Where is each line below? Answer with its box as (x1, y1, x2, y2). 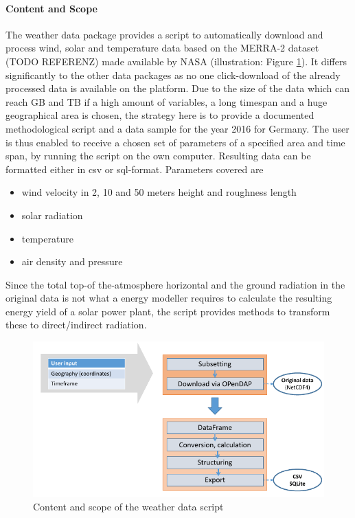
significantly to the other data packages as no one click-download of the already (5, 67, 341, 82)
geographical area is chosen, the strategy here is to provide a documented (5, 108, 314, 122)
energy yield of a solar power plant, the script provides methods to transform (5, 304, 330, 318)
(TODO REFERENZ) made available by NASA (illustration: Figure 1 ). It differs (5, 54, 347, 68)
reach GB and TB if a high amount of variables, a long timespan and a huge (5, 94, 328, 109)
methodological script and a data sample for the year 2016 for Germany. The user (5, 121, 350, 135)
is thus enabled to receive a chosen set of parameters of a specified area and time (5, 135, 345, 149)
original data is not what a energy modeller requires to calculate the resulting (5, 291, 332, 305)
